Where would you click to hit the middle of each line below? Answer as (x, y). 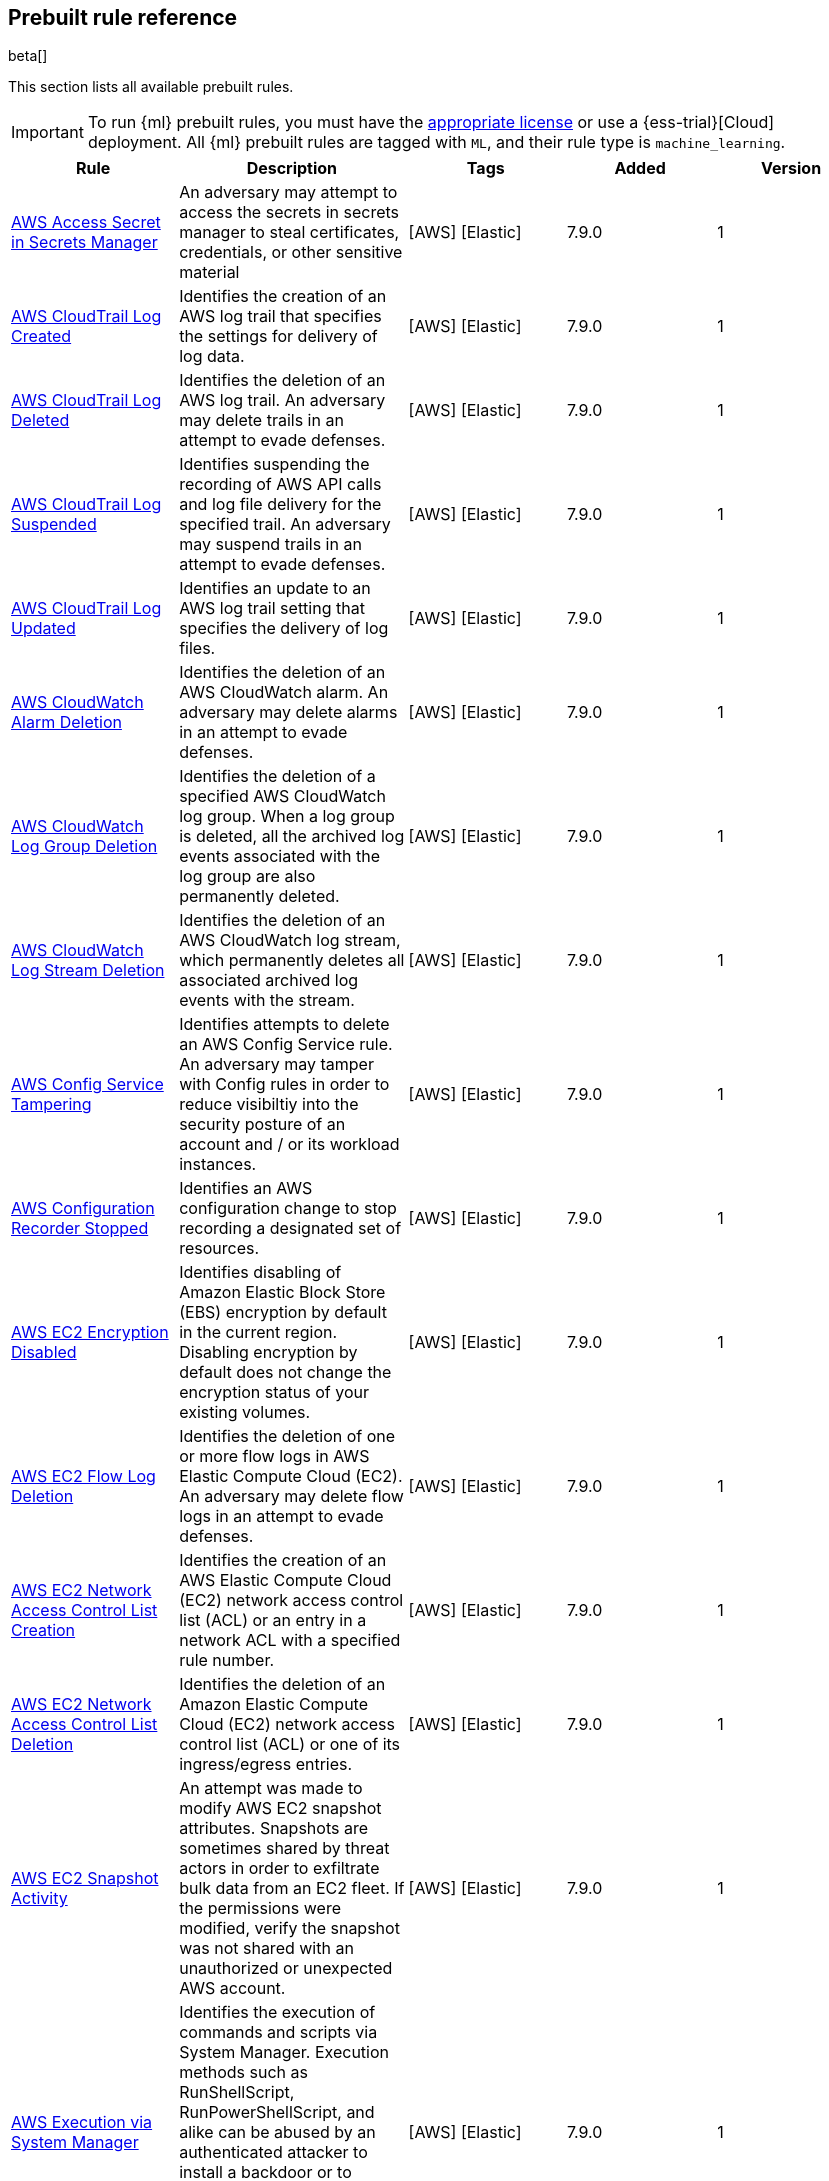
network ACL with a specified (290, 1640)
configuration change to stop (288, 1208)
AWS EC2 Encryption (90, 1332)
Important (47, 132)
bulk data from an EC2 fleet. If (292, 1888)
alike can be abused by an (277, 2132)
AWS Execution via (82, 2122)
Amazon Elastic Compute (273, 1704)
